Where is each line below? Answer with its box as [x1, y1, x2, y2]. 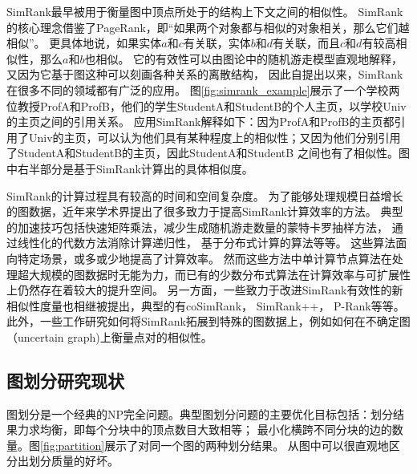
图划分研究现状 [6, 367, 124, 392]
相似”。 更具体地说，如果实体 [6, 34, 162, 51]
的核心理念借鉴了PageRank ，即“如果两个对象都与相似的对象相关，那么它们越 [6, 18, 410, 35]
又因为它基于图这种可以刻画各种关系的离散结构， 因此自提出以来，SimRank [6, 66, 403, 83]
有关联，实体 [183, 34, 251, 51]
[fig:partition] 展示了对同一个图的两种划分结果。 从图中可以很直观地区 [40, 436, 400, 453]
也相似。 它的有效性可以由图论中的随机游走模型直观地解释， [84, 50, 403, 67]
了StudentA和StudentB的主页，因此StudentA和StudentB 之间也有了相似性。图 [6, 144, 410, 161]
